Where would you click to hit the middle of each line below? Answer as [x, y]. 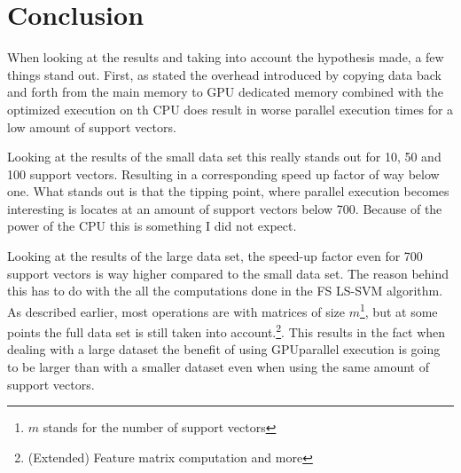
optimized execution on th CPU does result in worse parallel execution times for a [230, 109]
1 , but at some [398, 310]
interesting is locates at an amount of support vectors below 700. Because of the [225, 208]
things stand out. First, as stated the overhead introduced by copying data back [224, 74]
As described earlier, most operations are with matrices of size [176, 311]
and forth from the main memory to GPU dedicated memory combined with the [226, 92]
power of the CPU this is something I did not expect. [152, 226]
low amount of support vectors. [92, 126]
